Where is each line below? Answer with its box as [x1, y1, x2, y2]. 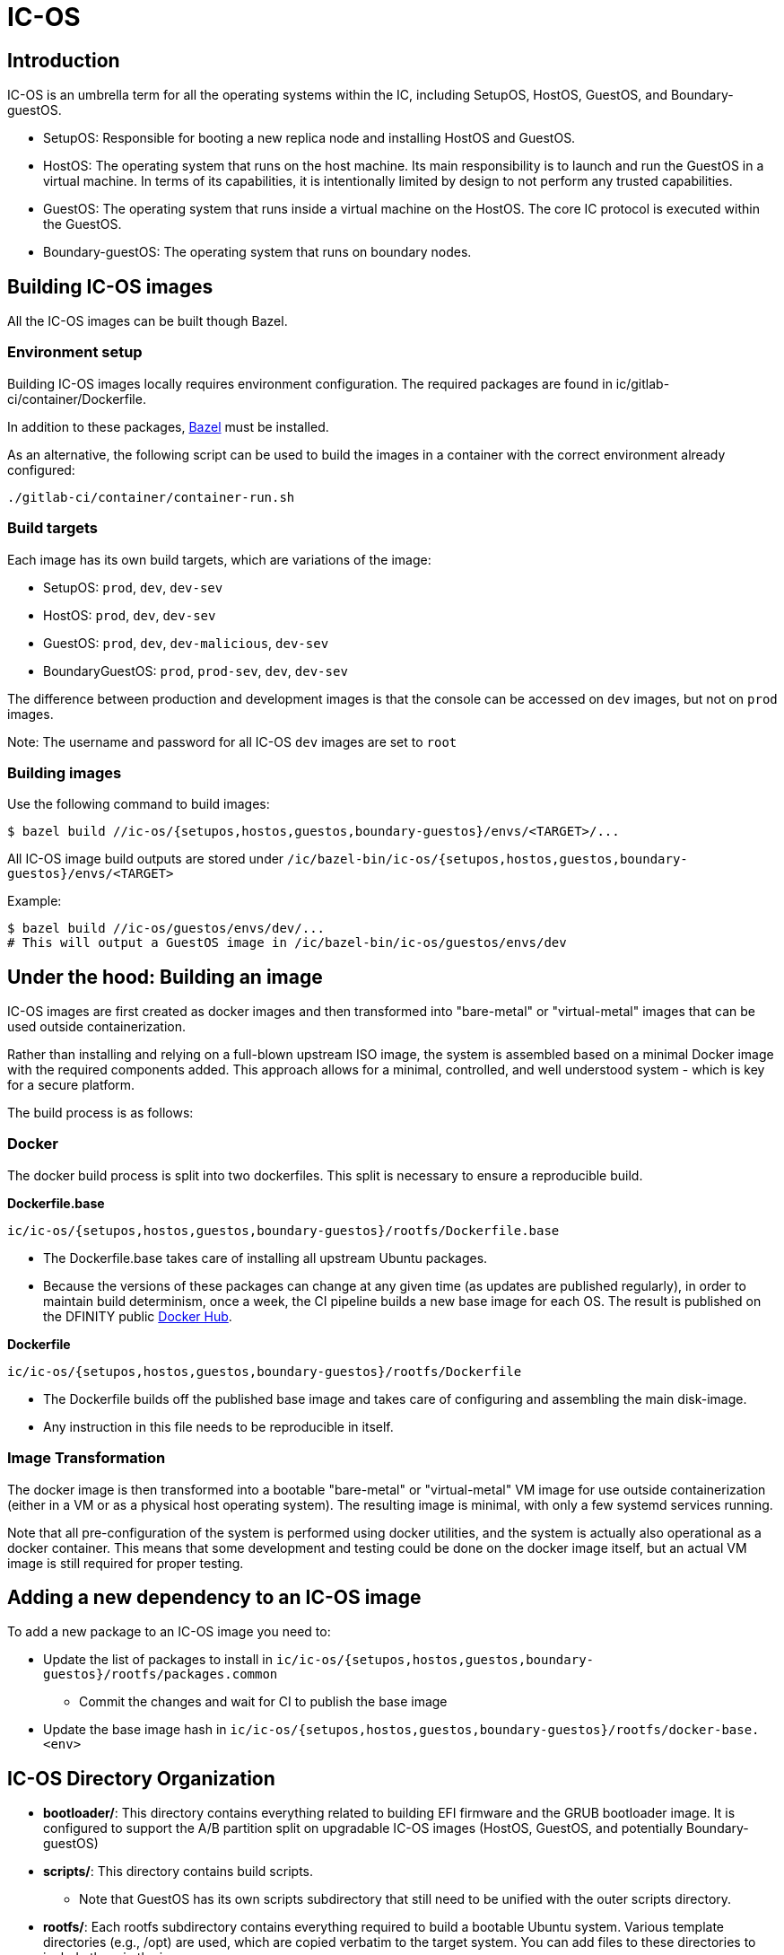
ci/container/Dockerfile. [7, 390, 146, 407]
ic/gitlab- [615, 375, 670, 391]
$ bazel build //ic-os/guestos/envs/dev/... [7, 921, 326, 936]
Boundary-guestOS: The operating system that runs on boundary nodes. [43, 244, 472, 260]
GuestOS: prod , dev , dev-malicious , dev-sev [43, 635, 329, 651]
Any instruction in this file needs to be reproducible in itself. [43, 1418, 394, 1434]
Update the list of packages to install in [43, 1652, 274, 1668]
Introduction [7, 48, 120, 72]
